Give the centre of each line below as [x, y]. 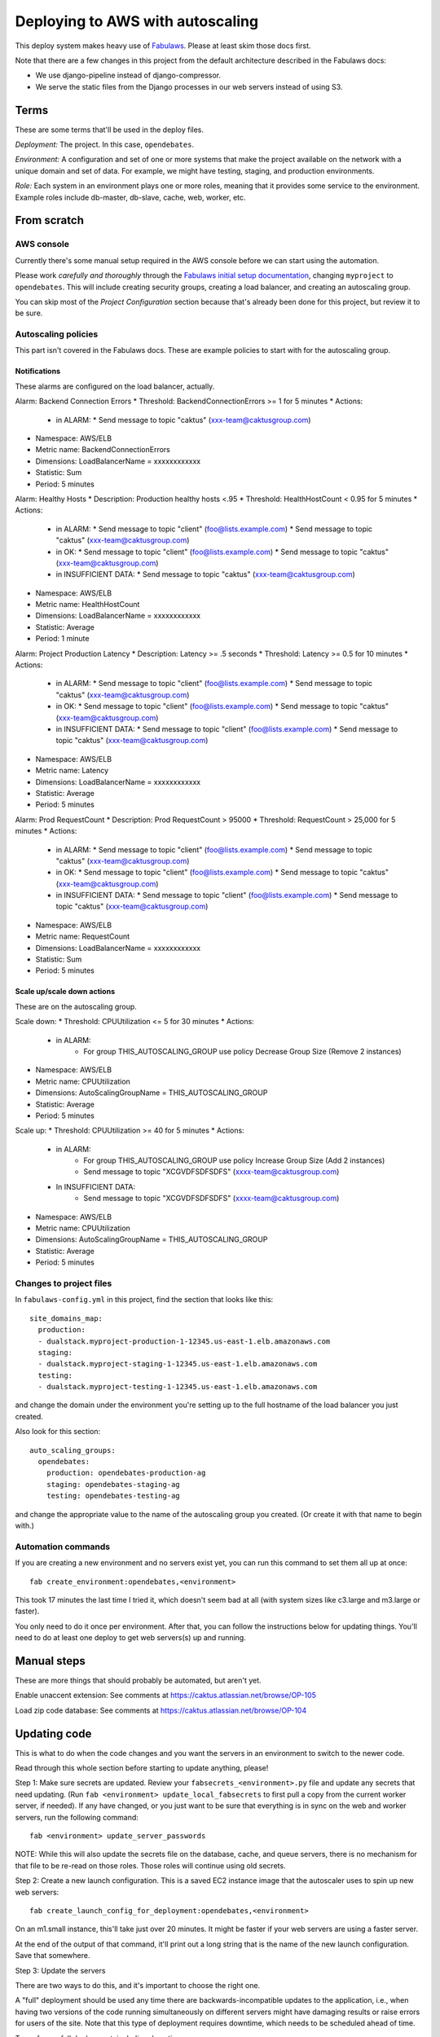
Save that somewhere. [53, 1956]
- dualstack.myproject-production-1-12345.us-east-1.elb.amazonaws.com [184, 1341]
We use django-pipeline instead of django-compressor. [128, 75]
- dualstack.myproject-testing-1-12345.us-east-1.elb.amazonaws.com [178, 1387]
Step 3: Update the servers [60, 1970]
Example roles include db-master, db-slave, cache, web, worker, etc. [130, 197]
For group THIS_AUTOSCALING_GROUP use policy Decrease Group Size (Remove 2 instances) [243, 1051]
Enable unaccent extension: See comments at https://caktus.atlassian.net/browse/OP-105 [166, 1696]
